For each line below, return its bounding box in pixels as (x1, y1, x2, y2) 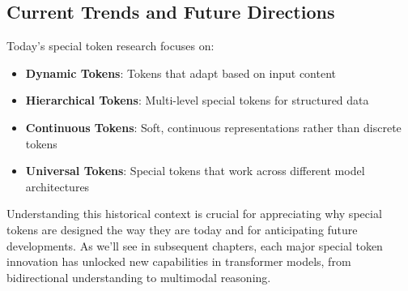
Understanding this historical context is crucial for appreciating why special (6, 205, 382, 222)
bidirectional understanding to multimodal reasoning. (6, 268, 271, 285)
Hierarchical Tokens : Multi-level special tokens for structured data (25, 92, 369, 109)
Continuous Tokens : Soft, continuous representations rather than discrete (25, 118, 402, 135)
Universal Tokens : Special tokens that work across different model (25, 162, 365, 179)
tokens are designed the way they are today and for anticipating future (6, 220, 358, 238)
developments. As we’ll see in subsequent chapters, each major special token (6, 237, 383, 254)
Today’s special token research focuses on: (6, 37, 215, 54)
